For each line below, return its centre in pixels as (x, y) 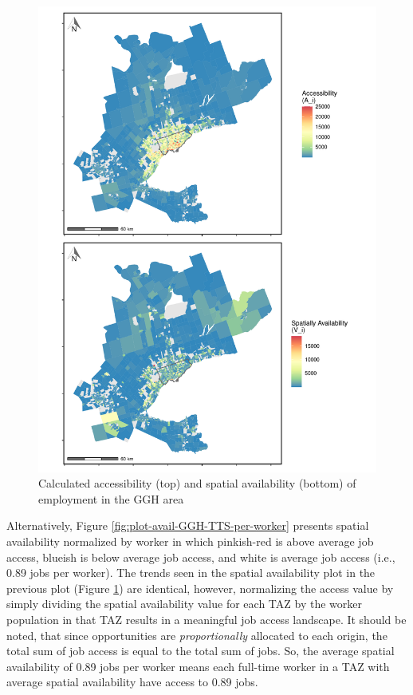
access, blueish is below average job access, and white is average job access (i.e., (201, 557)
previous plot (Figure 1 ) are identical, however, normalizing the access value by (200, 588)
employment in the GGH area (111, 498)
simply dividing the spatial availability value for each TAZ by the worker (184, 604)
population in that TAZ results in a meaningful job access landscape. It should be (206, 619)
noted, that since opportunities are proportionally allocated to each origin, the (197, 635)
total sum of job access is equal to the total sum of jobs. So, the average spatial (201, 651)
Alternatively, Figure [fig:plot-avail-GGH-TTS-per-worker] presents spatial (188, 525)
